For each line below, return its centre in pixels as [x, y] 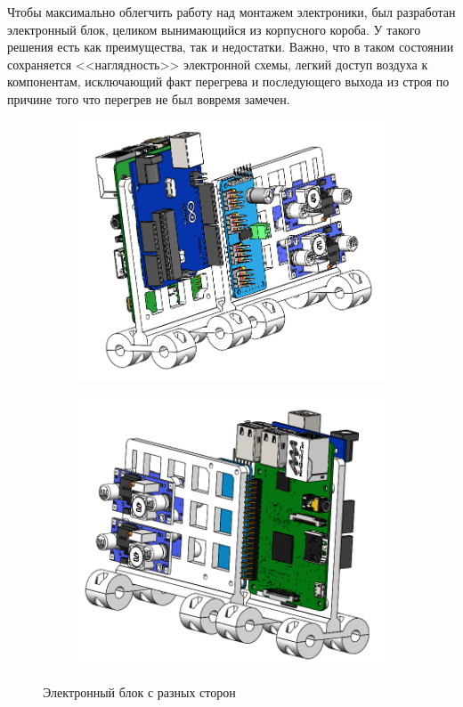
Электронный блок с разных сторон [139, 692]
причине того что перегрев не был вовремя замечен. [149, 98]
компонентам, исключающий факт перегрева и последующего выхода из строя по [228, 81]
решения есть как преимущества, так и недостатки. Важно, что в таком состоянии [231, 47]
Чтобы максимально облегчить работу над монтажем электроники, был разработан [231, 12]
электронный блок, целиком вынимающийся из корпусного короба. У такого [214, 29]
